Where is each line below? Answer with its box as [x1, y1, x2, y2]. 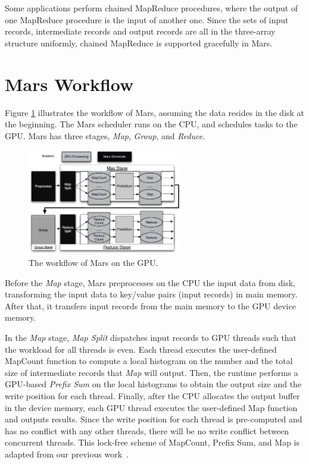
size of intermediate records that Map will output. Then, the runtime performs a [5, 366, 298, 378]
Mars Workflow [5, 71, 134, 96]
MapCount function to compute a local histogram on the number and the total [5, 355, 293, 367]
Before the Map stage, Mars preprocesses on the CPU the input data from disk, [5, 276, 295, 289]
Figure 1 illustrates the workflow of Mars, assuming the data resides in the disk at [5, 106, 305, 118]
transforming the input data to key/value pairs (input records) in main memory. [5, 288, 298, 300]
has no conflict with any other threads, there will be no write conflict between [5, 424, 289, 437]
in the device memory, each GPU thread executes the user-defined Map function [5, 401, 298, 413]
